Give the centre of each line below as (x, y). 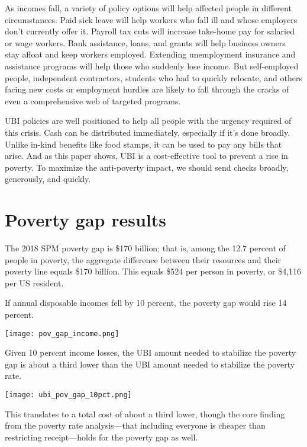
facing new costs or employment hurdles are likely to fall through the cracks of (147, 89)
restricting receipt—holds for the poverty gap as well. (101, 437)
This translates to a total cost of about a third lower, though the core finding (145, 414)
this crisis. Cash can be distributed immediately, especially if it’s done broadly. (148, 132)
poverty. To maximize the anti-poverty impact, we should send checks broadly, (147, 167)
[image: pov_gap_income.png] (62, 333)
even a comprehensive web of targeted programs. (93, 100)
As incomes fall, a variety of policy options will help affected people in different (148, 8)
